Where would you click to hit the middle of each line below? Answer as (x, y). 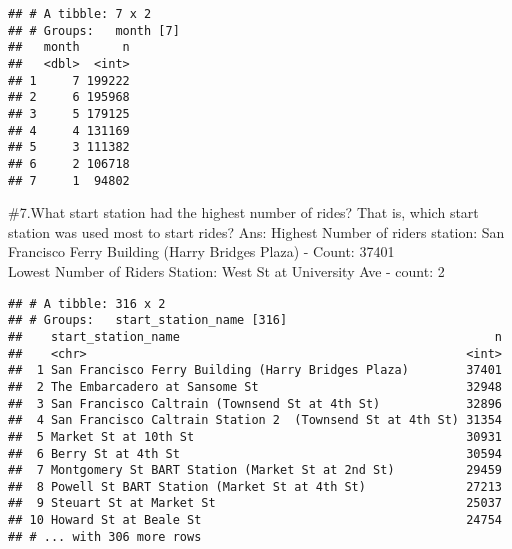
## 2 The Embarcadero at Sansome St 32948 (255, 386)
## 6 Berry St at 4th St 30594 (255, 453)
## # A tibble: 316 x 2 (87, 303)
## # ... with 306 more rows (105, 536)
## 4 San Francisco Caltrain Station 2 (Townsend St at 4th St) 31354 (255, 420)
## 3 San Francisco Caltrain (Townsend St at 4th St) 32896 (255, 403)
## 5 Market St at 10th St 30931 (255, 436)
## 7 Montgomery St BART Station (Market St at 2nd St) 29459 (255, 470)
